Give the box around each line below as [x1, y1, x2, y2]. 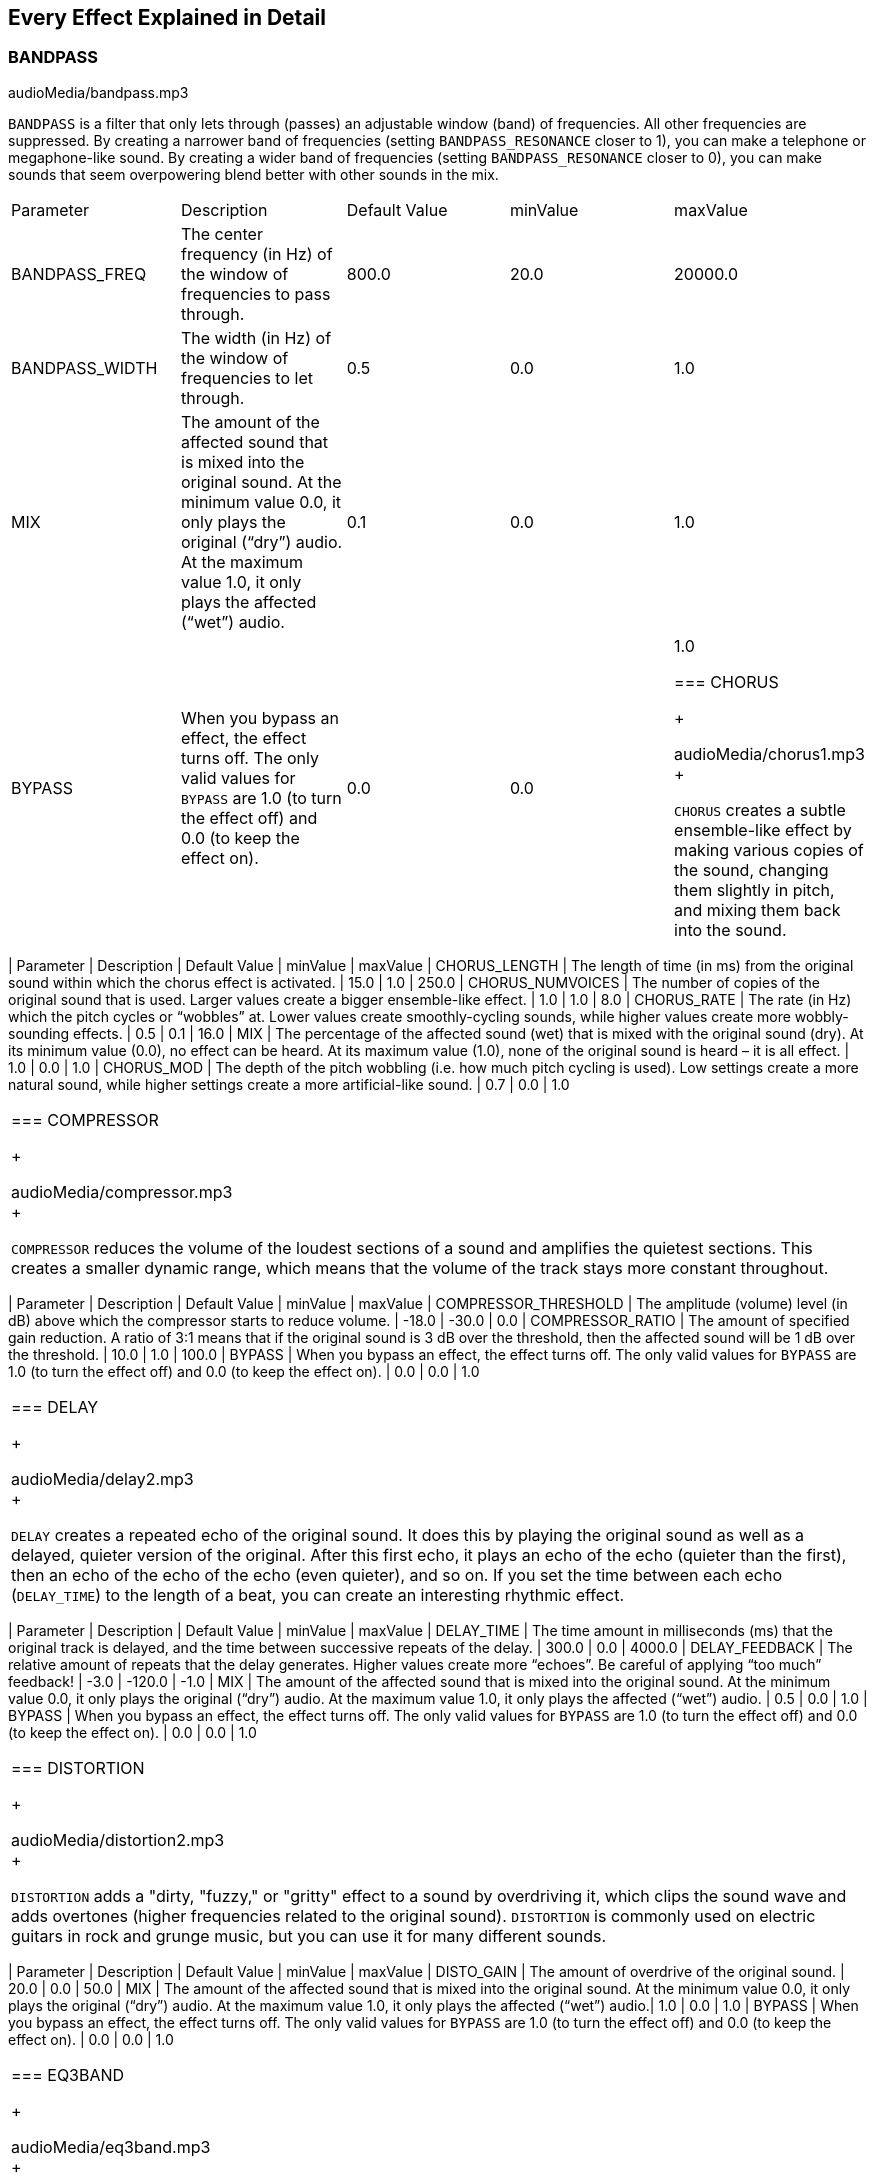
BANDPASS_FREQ [11, 263, 147, 284]
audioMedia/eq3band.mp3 [11, 2136, 211, 2157]
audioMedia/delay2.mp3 [11, 1468, 194, 1489]
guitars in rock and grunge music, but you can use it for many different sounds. [11, 1925, 607, 1946]
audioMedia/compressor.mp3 [11, 1181, 233, 1202]
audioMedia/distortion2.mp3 [11, 1829, 225, 1850]
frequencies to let [181, 367, 313, 388]
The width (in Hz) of [181, 327, 332, 348]
